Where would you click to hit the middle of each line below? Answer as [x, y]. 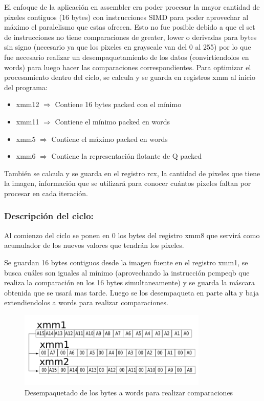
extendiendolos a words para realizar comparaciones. [86, 302]
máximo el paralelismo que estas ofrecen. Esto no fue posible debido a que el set [130, 27]
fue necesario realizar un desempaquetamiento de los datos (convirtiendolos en [127, 57]
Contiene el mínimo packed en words [113, 121]
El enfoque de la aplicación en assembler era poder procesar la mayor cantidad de [132, 7]
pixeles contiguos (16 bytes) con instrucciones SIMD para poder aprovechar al [126, 17]
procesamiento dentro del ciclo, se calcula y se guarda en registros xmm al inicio [130, 77]
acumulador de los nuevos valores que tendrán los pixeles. [94, 245]
